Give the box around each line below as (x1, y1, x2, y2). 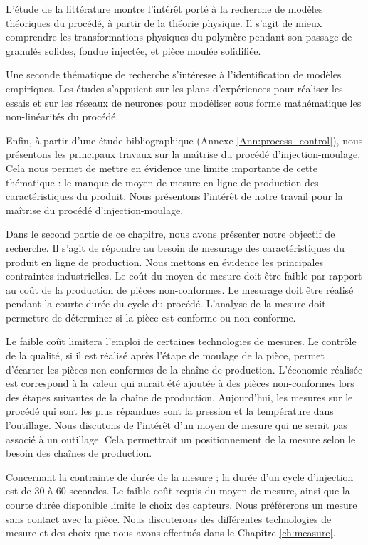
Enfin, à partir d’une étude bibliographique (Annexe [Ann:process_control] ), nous (6, 132, 363, 147)
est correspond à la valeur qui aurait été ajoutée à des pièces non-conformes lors (6, 376, 354, 391)
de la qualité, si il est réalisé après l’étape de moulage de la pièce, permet (6, 348, 325, 363)
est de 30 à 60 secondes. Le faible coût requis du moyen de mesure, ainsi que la (6, 483, 350, 498)
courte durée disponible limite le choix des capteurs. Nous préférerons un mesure (6, 497, 357, 512)
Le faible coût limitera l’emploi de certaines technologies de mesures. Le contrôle (6, 334, 357, 349)
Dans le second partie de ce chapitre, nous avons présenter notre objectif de (6, 226, 335, 241)
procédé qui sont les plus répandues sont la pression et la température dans (6, 403, 334, 418)
